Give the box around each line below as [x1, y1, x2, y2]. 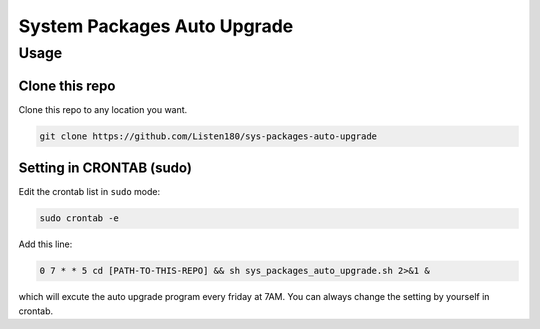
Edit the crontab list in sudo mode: [18, 186, 160, 198]
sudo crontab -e [39, 213, 120, 224]
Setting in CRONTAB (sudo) [18, 160, 192, 177]
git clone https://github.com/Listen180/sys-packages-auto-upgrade [39, 130, 378, 142]
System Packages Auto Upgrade [18, 15, 294, 37]
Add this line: [18, 238, 73, 250]
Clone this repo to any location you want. [18, 103, 188, 115]
